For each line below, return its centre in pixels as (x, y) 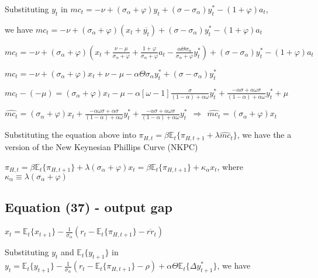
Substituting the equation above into (70, 135)
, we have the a (264, 135)
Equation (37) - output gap (89, 207)
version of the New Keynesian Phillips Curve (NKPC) (101, 146)
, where (230, 166)
